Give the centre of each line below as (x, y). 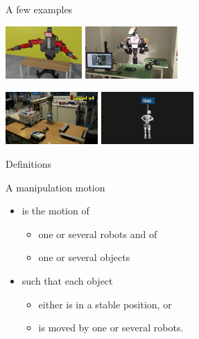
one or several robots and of (98, 234)
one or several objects (84, 257)
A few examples (39, 9)
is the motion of (55, 211)
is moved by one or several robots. (111, 328)
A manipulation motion (55, 187)
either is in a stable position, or (105, 304)
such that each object (67, 280)
